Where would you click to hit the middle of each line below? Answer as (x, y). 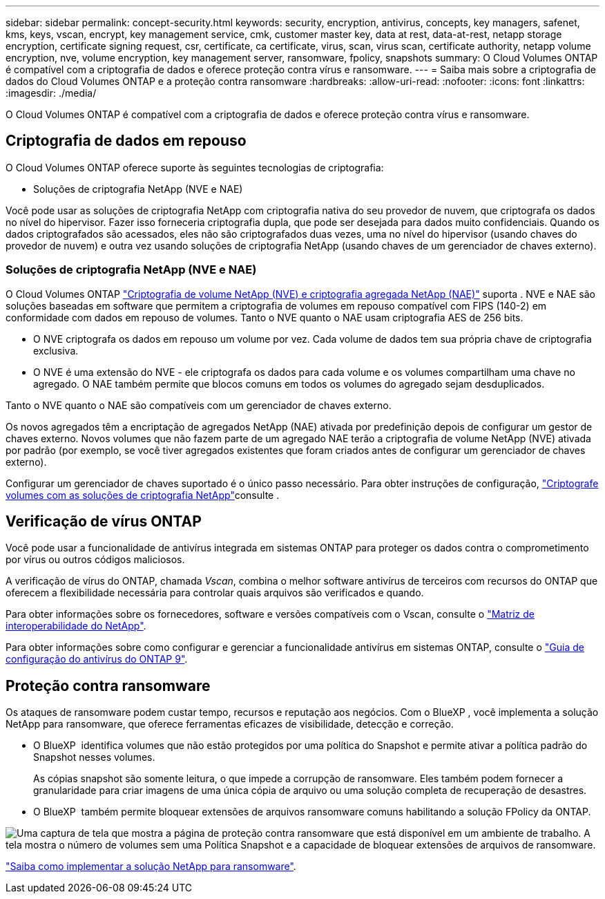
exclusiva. (56, 350)
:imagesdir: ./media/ (51, 93)
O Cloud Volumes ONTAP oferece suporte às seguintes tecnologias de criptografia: (195, 167)
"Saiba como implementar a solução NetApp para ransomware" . (151, 867)
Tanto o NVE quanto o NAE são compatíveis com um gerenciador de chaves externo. (199, 405)
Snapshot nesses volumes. (94, 757)
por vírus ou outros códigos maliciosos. (95, 560)
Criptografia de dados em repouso (126, 141)
